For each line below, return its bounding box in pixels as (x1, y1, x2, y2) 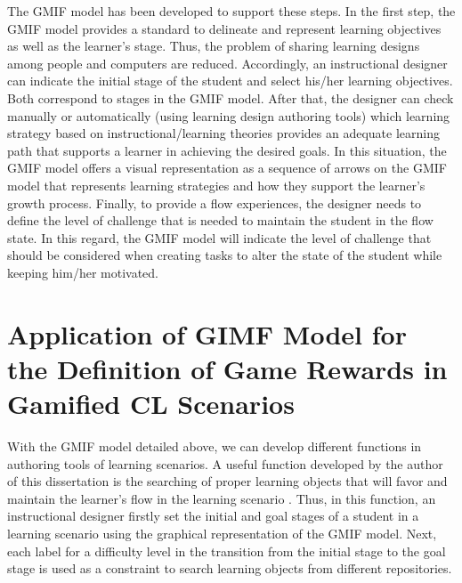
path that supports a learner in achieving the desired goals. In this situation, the (7, 141, 447, 159)
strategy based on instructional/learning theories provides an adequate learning (7, 124, 440, 142)
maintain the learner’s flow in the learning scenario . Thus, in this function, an (7, 489, 436, 507)
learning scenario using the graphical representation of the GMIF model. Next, (7, 523, 437, 542)
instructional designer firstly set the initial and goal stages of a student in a (7, 506, 419, 525)
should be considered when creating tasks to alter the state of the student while (7, 246, 442, 264)
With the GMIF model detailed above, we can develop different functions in (7, 437, 422, 455)
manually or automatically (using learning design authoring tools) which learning (7, 106, 450, 125)
